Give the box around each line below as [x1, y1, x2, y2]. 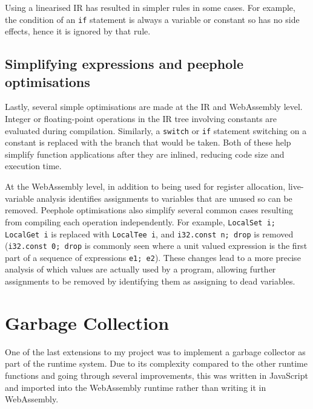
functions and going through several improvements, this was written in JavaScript [5, 369, 308, 381]
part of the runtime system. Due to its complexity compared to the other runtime [5, 357, 308, 370]
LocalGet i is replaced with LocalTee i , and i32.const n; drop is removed [5, 227, 294, 240]
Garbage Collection [5, 310, 170, 335]
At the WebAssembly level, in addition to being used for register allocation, [5, 180, 286, 193]
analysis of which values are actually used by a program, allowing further [5, 263, 276, 275]
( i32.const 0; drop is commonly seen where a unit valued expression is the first [5, 239, 308, 252]
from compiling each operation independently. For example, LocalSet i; [5, 215, 275, 228]
